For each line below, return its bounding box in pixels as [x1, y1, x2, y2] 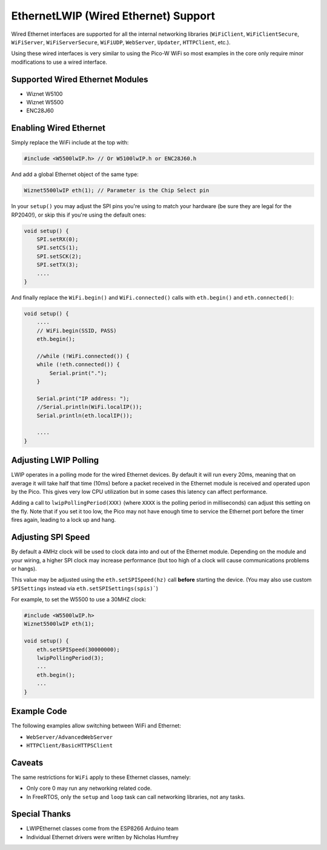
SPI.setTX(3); [36, 261, 79, 268]
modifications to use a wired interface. [11, 58, 107, 66]
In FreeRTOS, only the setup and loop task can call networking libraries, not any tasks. [26, 793, 245, 800]
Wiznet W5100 [26, 90, 63, 97]
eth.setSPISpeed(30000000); [36, 646, 121, 653]
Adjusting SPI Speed [11, 532, 90, 542]
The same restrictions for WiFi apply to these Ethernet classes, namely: [11, 774, 191, 781]
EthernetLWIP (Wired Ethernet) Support [11, 9, 215, 22]
